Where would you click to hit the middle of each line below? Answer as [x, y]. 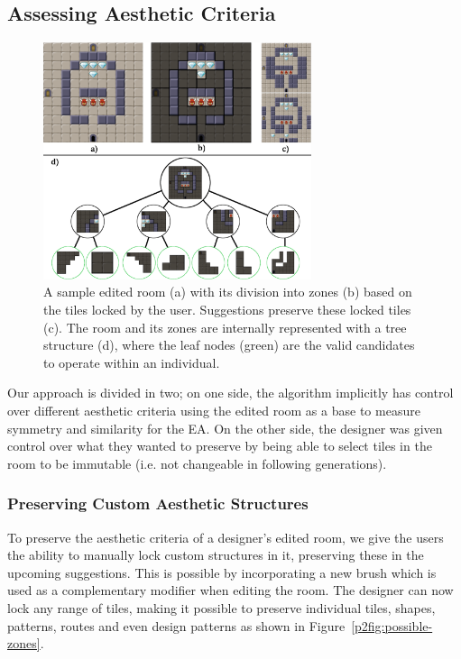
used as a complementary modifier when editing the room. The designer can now [230, 590]
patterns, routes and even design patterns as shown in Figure [176, 625]
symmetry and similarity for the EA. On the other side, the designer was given [225, 428]
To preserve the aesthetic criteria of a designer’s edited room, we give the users [226, 537]
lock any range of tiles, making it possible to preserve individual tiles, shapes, [221, 607]
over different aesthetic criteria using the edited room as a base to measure [214, 410]
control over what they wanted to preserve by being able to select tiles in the [220, 446]
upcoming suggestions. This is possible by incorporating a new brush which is [222, 572]
